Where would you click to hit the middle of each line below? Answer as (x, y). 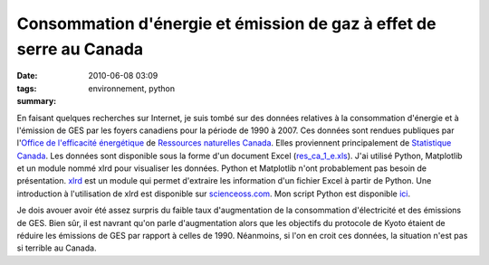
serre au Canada (80, 49)
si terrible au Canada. (57, 248)
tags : (27, 88)
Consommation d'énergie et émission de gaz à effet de (226, 24)
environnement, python (132, 88)
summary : (37, 101)
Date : (27, 76)
